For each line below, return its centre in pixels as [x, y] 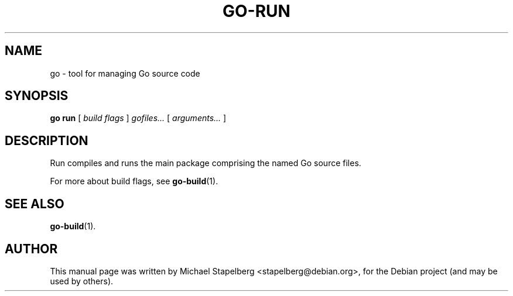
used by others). [82, 281]
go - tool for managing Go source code [125, 73]
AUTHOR [31, 249]
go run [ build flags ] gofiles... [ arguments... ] [138, 118]
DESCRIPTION [47, 140]
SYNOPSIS [37, 96]
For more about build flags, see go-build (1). [134, 181]
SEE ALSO [35, 204]
